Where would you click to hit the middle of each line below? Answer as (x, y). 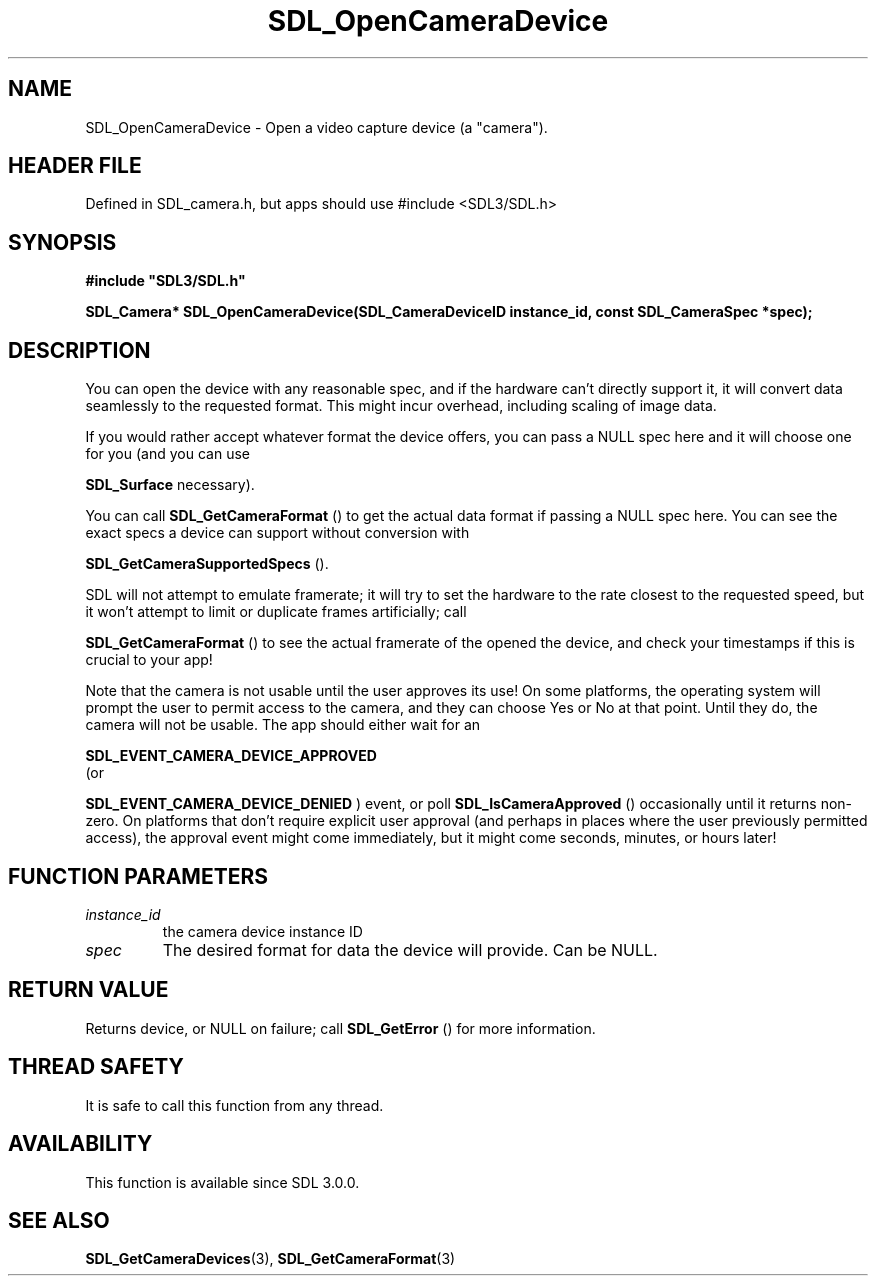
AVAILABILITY (80, 1144)
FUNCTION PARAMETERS (138, 876)
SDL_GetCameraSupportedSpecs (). (207, 564)
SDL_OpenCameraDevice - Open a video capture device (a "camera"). (316, 127)
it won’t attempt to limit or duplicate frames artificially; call (276, 612)
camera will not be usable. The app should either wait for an (283, 725)
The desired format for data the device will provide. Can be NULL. (410, 949)
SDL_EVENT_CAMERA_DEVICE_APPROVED (231, 756)
